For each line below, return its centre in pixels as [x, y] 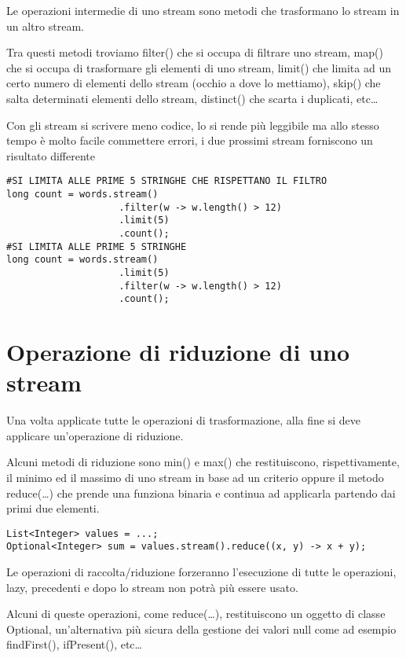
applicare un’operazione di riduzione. [95, 435]
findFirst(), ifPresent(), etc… [74, 644]
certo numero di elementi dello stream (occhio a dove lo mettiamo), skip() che [194, 83]
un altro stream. [45, 26]
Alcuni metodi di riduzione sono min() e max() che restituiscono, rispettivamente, [203, 462]
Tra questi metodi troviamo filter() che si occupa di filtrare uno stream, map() [195, 52]
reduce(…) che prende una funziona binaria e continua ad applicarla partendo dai [201, 493]
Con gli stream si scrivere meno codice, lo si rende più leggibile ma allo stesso [193, 125]
